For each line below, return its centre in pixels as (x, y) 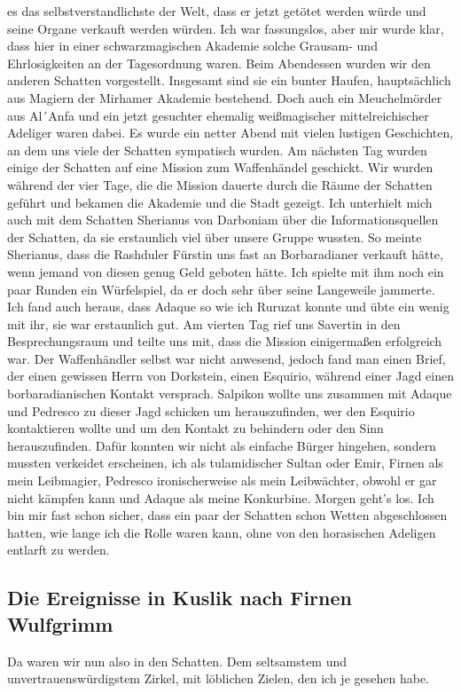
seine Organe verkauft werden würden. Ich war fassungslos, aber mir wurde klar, (226, 28)
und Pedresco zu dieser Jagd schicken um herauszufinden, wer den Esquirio (211, 410)
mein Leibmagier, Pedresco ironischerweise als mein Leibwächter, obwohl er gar (222, 480)
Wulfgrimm (60, 623)
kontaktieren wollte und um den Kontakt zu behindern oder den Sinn (195, 428)
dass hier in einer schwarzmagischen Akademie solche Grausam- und (192, 46)
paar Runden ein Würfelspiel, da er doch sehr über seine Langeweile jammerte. (221, 289)
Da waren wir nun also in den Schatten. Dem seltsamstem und (177, 661)
